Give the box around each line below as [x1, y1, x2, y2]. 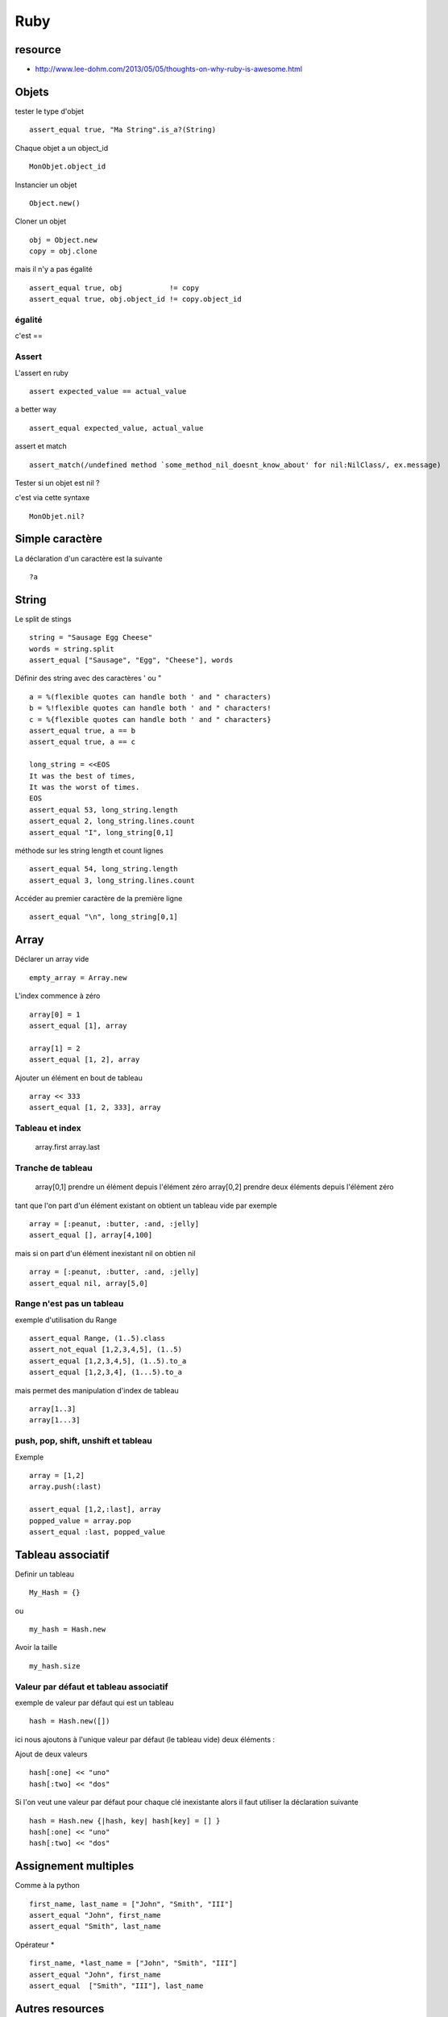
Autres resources [15, 2002, 105, 2015]
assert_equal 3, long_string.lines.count [29, 875, 195, 885]
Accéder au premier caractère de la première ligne [15, 894, 183, 904]
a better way [15, 404, 56, 415]
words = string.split [29, 644, 114, 654]
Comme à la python [15, 1881, 81, 1890]
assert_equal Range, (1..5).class [29, 1334, 165, 1343]
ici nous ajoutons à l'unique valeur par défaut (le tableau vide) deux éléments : [15, 1735, 276, 1744]
